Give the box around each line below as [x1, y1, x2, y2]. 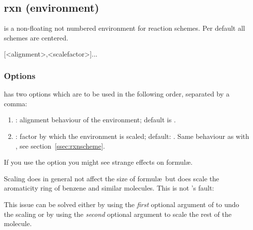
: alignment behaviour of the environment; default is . [15, 115, 176, 125]
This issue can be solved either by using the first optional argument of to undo [4, 199, 239, 209]
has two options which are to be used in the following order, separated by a [4, 89, 230, 99]
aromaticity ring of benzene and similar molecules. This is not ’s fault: [4, 183, 214, 193]
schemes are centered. [4, 32, 68, 42]
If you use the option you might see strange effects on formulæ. [4, 157, 193, 167]
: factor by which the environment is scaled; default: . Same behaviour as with [15, 131, 250, 141]
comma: [4, 98, 27, 108]
